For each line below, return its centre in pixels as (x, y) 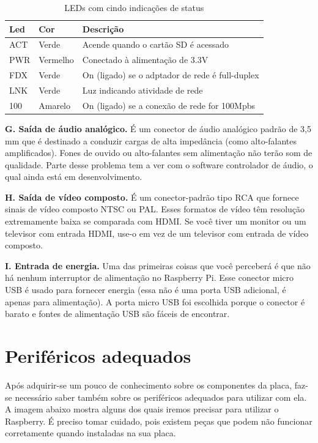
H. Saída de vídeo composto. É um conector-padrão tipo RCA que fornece (152, 197)
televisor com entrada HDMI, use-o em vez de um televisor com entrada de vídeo (157, 233)
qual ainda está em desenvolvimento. (74, 177)
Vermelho (56, 60)
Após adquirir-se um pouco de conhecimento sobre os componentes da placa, (149, 385)
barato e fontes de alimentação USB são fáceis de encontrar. (117, 314)
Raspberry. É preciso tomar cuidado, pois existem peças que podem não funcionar (159, 421)
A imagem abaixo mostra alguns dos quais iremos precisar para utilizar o (142, 409)
